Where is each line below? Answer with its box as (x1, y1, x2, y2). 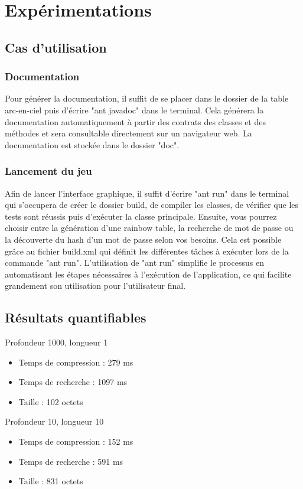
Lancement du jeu (5, 164, 92, 178)
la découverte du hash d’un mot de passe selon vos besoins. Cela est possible (5, 233, 282, 245)
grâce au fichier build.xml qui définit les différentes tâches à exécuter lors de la (5, 244, 289, 257)
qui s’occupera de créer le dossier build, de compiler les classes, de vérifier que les (5, 198, 299, 211)
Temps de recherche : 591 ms (18, 455, 123, 467)
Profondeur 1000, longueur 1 (5, 336, 108, 348)
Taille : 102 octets (18, 395, 83, 407)
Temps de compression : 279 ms (18, 356, 133, 368)
